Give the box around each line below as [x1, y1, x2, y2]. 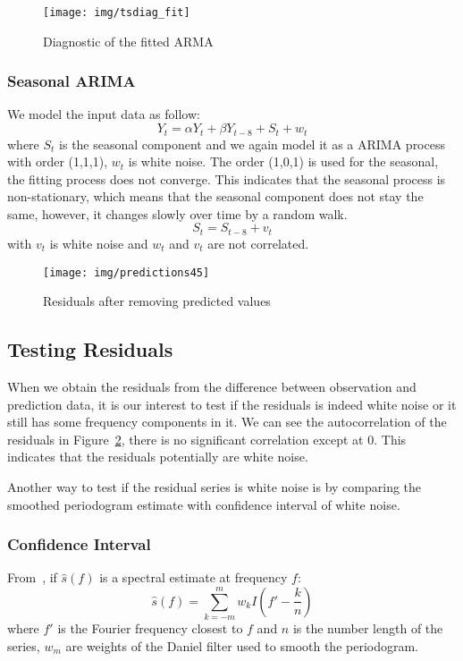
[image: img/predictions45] [43, 266, 210, 279]
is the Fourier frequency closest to [57, 619, 243, 638]
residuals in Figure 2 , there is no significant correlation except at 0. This [7, 429, 407, 448]
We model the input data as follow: [7, 105, 200, 123]
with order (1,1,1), [7, 152, 108, 171]
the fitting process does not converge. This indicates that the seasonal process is [7, 169, 446, 188]
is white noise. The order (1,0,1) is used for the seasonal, [128, 152, 439, 171]
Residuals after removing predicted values [43, 292, 271, 310]
